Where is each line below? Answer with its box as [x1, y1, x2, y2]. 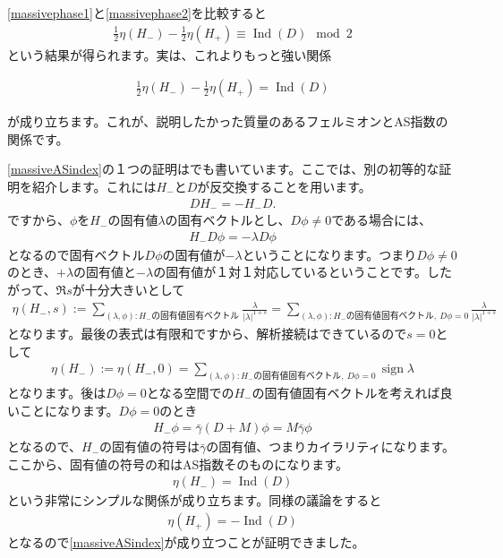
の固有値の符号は [99, 437, 200, 456]
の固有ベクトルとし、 [165, 210, 291, 229]
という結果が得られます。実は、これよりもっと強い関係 [7, 45, 332, 64]
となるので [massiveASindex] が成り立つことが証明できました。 [7, 533, 365, 552]
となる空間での [146, 383, 234, 402]
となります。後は [7, 383, 107, 402]
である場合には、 [331, 210, 432, 229]
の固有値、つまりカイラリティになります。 [206, 437, 456, 456]
